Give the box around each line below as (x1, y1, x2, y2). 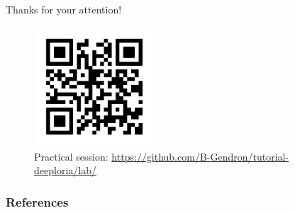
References (6, 192, 69, 210)
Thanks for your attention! (6, 2, 122, 16)
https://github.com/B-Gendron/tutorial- (111, 149, 289, 163)
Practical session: (34, 149, 108, 163)
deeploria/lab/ (34, 163, 96, 178)
